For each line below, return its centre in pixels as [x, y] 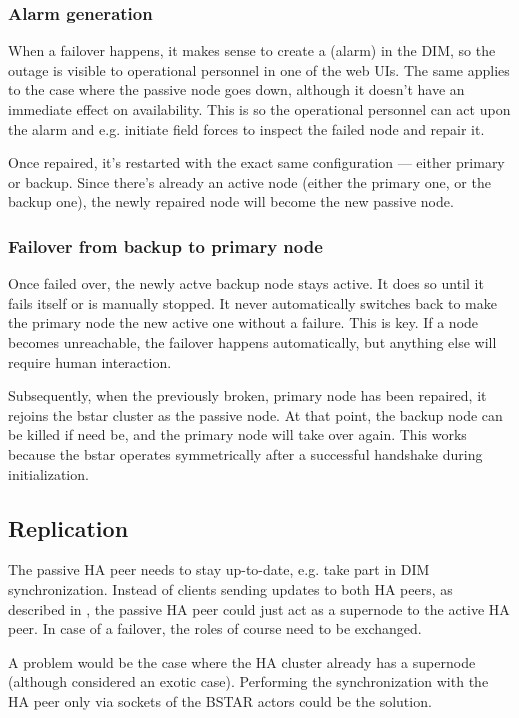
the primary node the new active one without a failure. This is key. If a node [243, 322]
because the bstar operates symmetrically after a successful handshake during [245, 453]
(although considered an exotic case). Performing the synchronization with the [248, 681]
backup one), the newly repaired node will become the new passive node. [231, 201]
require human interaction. [90, 361]
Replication [68, 527]
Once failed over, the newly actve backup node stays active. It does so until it [246, 283]
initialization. [48, 473]
